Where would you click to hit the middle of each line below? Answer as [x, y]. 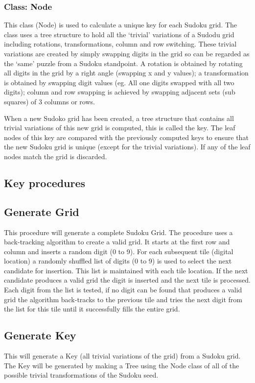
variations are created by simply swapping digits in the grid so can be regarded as [127, 53]
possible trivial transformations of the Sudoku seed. [81, 375]
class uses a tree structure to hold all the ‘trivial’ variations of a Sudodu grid [119, 34]
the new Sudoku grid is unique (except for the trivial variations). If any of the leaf [127, 147]
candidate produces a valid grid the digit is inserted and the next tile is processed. [127, 280]
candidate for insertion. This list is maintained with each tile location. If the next [126, 270]
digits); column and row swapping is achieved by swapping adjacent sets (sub [120, 92]
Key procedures [45, 182]
